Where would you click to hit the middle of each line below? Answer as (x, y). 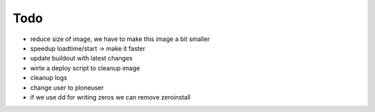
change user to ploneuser (67, 88)
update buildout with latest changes (82, 58)
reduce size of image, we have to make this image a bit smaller (120, 39)
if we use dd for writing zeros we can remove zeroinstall (110, 97)
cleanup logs (49, 78)
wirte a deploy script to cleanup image (85, 68)
